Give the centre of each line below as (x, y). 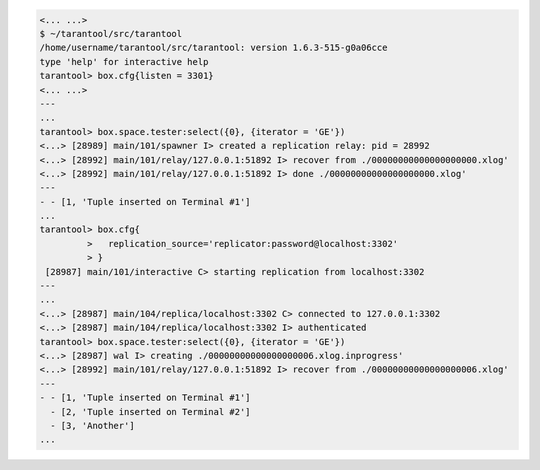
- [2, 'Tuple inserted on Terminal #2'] (150, 411)
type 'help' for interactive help (124, 61)
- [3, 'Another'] (92, 425)
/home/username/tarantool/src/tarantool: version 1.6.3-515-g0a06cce (213, 48)
